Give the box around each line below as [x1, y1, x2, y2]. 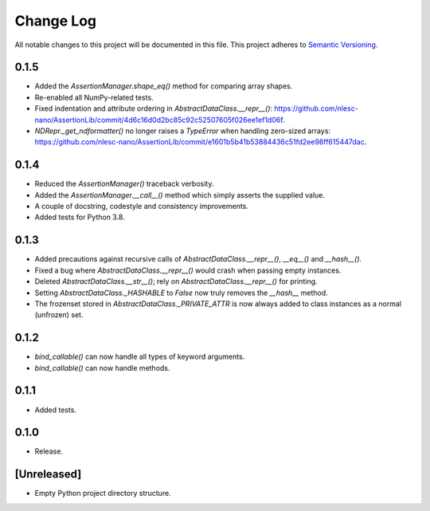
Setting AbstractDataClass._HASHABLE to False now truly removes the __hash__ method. [34, 288, 328, 297]
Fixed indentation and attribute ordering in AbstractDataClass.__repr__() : [34, 104, 273, 113]
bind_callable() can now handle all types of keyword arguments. [34, 352, 245, 362]
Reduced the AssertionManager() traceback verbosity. [34, 179, 214, 189]
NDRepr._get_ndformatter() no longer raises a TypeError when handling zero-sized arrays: [34, 126, 330, 136]
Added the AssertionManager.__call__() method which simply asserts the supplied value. [34, 190, 326, 199]
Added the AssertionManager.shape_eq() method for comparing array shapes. [34, 81, 293, 91]
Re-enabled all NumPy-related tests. [34, 92, 154, 102]
